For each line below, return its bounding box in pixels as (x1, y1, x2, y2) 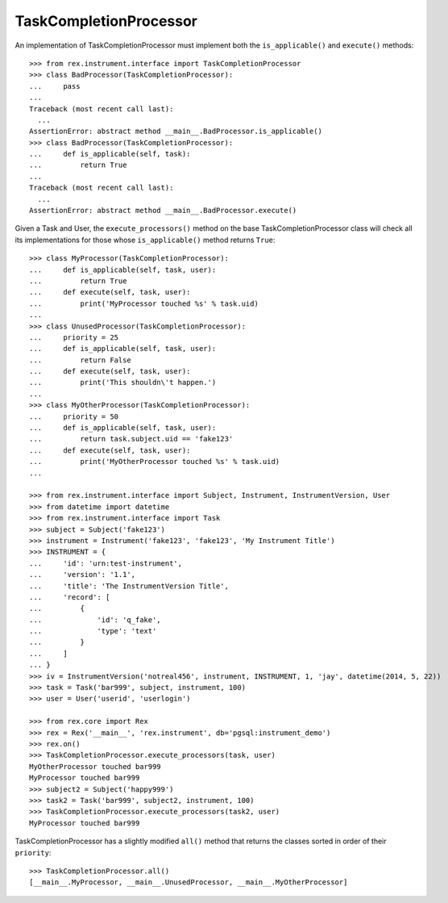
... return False (29, 355, 132, 365)
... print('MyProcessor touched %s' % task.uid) (29, 299, 259, 308)
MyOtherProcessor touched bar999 (29, 762, 161, 771)
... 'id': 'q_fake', (29, 615, 161, 625)
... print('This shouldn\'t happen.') (29, 378, 217, 387)
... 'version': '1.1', (29, 570, 136, 579)
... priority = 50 (29, 412, 119, 421)
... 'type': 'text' (29, 626, 157, 636)
